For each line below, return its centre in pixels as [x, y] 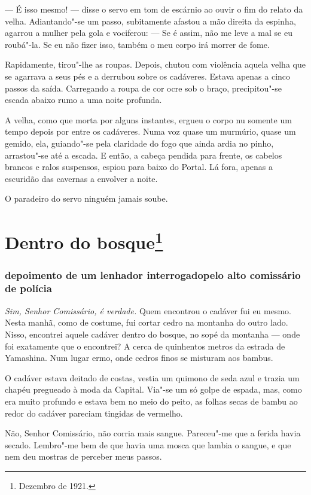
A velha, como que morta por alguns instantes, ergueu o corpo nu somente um [148, 119]
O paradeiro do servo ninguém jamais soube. [86, 198]
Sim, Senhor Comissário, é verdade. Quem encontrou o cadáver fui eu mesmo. [148, 310]
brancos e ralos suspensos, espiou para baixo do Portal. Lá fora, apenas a [139, 167]
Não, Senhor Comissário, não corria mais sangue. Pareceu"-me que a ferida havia [153, 433]
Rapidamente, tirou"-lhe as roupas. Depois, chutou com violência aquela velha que [155, 64]
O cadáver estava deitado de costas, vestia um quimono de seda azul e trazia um [152, 377]
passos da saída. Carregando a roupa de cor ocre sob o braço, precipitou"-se [143, 88]
